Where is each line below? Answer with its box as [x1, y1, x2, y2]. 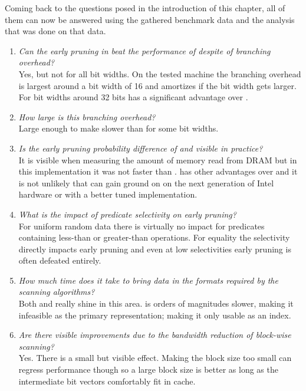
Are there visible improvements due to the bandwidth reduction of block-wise [18, 328, 291, 341]
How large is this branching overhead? [18, 110, 156, 123]
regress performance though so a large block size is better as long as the [18, 363, 278, 376]
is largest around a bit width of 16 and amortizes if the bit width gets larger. [18, 79, 297, 91]
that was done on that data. [5, 25, 106, 37]
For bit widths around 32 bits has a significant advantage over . [18, 91, 248, 103]
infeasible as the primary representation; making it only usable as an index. [18, 308, 291, 321]
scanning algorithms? [18, 285, 95, 298]
